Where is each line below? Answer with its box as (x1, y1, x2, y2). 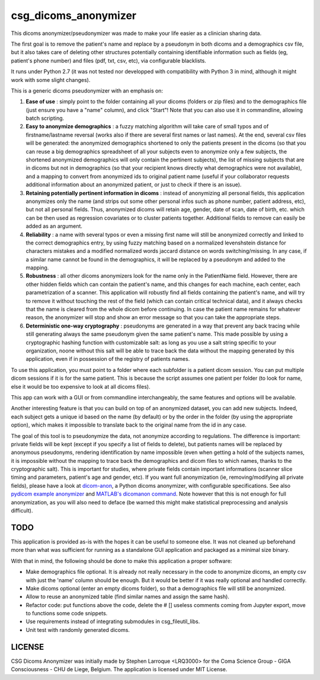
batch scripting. (25, 115, 65, 122)
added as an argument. (25, 223, 83, 230)
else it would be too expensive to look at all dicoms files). (11, 383, 151, 390)
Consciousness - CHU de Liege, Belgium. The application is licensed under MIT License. (11, 666, 228, 673)
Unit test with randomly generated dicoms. (25, 626, 130, 633)
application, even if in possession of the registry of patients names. (25, 355, 190, 363)
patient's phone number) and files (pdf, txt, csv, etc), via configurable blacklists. (11, 57, 207, 64)
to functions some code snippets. (25, 610, 108, 617)
